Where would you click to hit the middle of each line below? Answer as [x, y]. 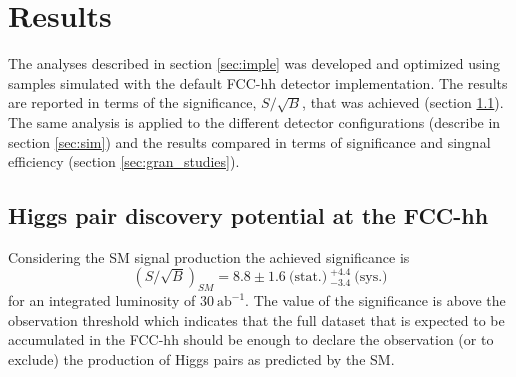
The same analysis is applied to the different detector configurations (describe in [254, 121]
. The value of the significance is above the [375, 300]
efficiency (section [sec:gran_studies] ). [124, 161]
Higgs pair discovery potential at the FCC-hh [248, 215]
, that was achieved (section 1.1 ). [403, 102]
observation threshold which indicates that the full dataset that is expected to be [256, 319]
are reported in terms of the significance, [132, 102]
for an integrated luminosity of [102, 300]
